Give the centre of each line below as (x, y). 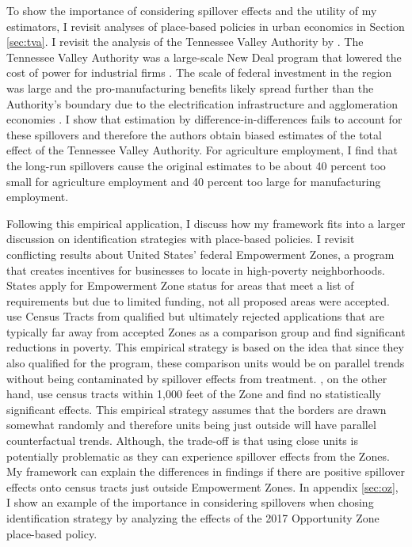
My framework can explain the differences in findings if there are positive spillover (206, 471)
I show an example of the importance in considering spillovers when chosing (190, 502)
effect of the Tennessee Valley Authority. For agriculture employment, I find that (202, 150)
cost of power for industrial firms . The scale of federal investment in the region (199, 72)
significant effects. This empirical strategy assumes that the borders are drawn (196, 409)
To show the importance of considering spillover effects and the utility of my (192, 10)
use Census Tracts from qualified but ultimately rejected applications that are (195, 316)
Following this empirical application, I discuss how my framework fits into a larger (206, 223)
